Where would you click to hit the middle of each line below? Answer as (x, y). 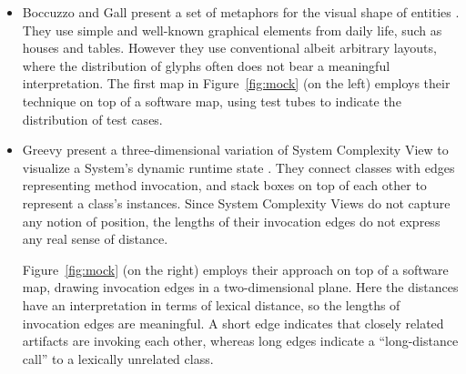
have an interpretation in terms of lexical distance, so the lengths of (211, 304)
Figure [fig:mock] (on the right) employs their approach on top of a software (235, 269)
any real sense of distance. (95, 239)
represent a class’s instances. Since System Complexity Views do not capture (236, 202)
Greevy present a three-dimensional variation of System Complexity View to (235, 150)
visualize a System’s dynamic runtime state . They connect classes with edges (238, 167)
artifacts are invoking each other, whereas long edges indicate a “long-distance (240, 341)
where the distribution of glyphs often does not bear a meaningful (206, 65)
